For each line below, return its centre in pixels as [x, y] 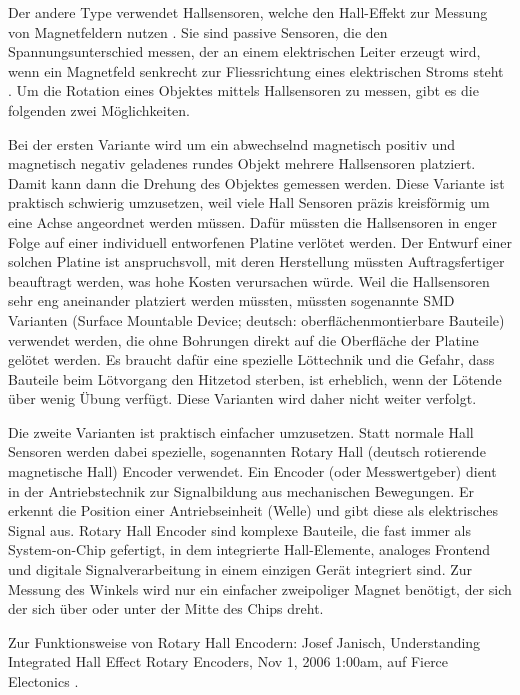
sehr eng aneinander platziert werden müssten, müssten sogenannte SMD [231, 300]
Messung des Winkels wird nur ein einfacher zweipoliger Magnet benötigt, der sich [260, 588]
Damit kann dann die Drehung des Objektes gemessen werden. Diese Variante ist [256, 182]
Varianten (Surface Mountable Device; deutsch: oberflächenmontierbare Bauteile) [256, 319]
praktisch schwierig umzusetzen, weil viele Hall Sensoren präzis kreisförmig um [249, 202]
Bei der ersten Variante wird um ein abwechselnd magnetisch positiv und [232, 143]
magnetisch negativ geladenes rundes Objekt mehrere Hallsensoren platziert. [242, 163]
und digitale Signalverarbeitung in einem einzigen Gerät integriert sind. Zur [240, 569]
